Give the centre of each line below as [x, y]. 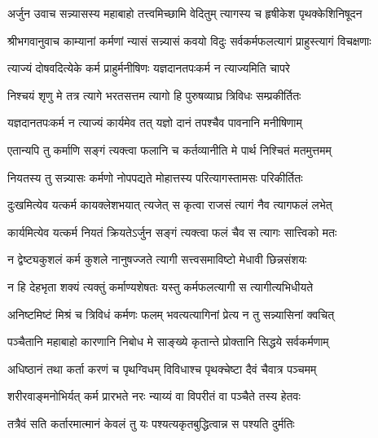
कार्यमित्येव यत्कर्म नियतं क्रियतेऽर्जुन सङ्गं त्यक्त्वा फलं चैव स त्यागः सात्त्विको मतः [172, 232]
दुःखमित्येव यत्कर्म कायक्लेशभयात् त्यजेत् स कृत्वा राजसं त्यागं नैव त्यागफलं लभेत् [170, 205]
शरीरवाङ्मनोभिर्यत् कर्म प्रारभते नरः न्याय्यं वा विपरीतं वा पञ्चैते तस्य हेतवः [154, 396]
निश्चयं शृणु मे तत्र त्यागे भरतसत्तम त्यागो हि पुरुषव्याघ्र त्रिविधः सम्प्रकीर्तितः [154, 95]
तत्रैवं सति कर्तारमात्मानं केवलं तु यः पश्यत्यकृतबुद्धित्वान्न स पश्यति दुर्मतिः [151, 423]
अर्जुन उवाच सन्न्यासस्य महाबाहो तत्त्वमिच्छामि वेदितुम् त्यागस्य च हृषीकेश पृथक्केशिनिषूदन [185, 13]
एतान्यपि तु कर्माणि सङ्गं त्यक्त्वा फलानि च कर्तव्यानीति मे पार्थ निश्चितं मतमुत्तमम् [169, 149]
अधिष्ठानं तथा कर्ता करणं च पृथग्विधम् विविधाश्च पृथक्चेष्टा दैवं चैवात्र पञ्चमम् [162, 368]
